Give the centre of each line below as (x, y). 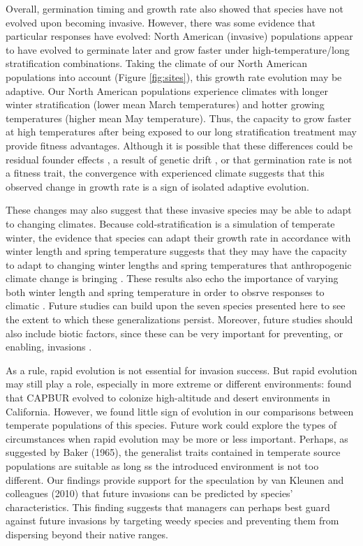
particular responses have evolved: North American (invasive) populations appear (179, 36)
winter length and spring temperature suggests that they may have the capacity (176, 251)
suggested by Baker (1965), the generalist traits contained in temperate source (173, 452)
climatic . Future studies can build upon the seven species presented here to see (176, 305)
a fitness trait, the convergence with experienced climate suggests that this (165, 173)
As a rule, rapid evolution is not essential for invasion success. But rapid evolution (181, 370)
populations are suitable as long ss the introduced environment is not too (162, 466)
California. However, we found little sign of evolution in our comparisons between (180, 411)
